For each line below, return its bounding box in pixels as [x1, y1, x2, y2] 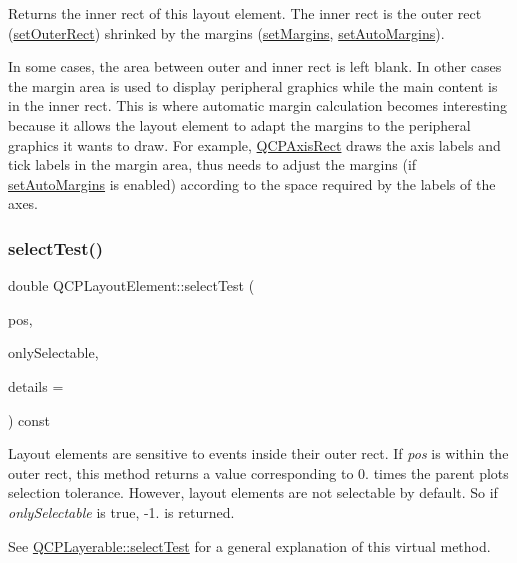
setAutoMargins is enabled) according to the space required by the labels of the [8, 173, 496, 194]
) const [8, 409, 51, 430]
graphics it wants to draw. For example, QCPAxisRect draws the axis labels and [8, 134, 501, 155]
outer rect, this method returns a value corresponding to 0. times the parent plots [8, 462, 509, 483]
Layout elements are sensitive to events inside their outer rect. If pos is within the [8, 443, 509, 464]
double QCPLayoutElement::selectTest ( [8, 275, 255, 296]
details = [8, 375, 64, 396]
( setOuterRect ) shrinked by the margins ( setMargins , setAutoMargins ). [8, 22, 445, 43]
